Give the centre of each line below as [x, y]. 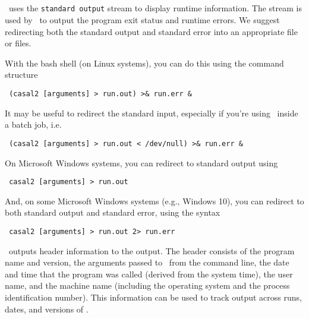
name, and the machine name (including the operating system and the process [147, 285]
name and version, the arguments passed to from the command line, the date [147, 262]
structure [21, 75]
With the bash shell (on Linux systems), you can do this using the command [144, 63]
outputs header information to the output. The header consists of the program [152, 250]
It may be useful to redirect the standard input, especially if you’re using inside [152, 113]
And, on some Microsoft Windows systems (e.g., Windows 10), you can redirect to [154, 200]
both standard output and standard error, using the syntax [113, 212]
